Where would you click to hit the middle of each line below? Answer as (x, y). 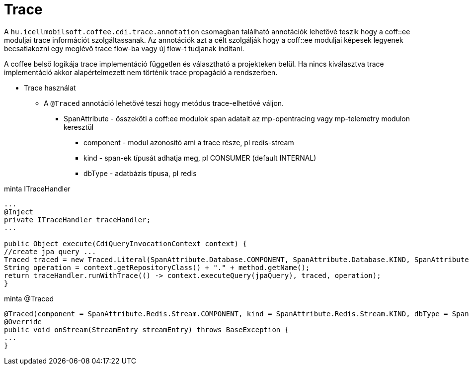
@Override (23, 322)
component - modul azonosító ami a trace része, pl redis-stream (189, 142)
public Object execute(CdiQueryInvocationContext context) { (125, 243)
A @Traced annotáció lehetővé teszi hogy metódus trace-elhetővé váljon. (164, 103)
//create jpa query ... (50, 251)
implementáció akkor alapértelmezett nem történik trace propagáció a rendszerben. (141, 72)
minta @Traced (29, 298)
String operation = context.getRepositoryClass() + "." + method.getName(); (157, 267)
